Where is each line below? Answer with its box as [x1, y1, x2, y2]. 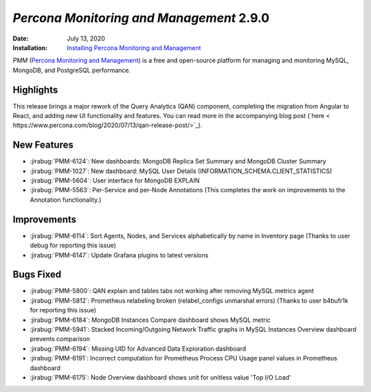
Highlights [12, 84, 58, 95]
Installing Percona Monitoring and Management [67, 43, 201, 51]
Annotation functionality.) [30, 196, 102, 204]
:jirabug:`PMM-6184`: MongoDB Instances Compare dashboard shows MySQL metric [30, 316, 271, 324]
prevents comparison [30, 335, 91, 343]
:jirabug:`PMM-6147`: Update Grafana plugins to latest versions [30, 251, 209, 259]
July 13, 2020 [67, 34, 106, 43]
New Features [12, 139, 74, 151]
